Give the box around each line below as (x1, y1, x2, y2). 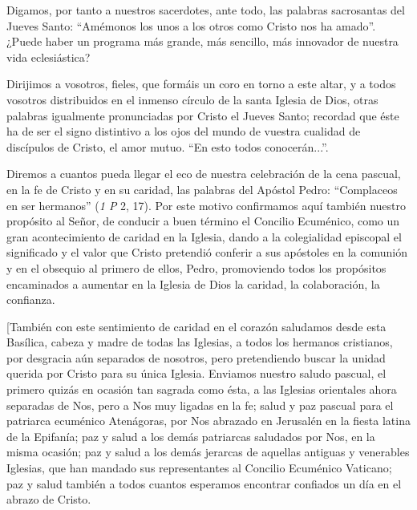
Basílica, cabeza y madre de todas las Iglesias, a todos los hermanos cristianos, (6, 334, 393, 350)
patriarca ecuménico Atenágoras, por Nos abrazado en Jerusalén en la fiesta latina (6, 412, 411, 429)
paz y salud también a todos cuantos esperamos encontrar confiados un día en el (6, 475, 402, 492)
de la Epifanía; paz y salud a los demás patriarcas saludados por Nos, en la (6, 427, 375, 444)
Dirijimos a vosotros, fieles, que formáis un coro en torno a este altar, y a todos (6, 75, 396, 92)
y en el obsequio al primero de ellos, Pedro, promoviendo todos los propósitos (6, 259, 387, 276)
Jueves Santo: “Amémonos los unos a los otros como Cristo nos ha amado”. (6, 17, 376, 34)
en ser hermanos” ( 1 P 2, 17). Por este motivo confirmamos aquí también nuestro (6, 196, 407, 213)
